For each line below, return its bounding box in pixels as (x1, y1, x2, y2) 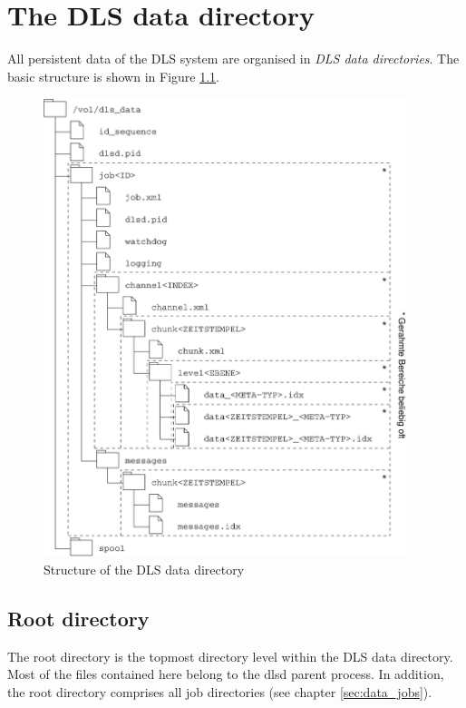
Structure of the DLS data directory (44, 559, 245, 578)
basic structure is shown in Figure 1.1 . (7, 66, 219, 85)
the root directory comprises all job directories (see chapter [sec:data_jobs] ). (7, 682, 432, 701)
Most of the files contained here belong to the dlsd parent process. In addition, (7, 664, 444, 683)
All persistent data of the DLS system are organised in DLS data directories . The (7, 49, 460, 68)
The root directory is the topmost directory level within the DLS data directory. (7, 646, 453, 665)
